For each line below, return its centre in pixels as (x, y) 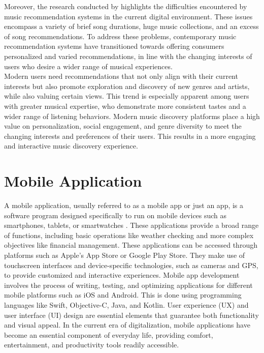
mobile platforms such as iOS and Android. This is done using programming (123, 295)
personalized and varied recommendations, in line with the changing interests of (128, 56)
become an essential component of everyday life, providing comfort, (109, 334)
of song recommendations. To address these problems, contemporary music (120, 36)
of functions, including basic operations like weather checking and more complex (129, 235)
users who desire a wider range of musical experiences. (88, 66)
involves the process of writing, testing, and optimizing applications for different (128, 285)
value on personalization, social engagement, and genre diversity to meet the (123, 126)
